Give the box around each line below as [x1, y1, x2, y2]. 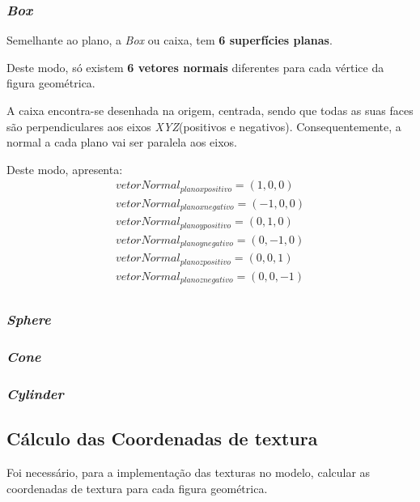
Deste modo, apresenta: [6, 160, 123, 177]
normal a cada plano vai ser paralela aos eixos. [6, 134, 237, 151]
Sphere [6, 309, 51, 330]
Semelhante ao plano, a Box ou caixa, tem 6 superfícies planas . [6, 32, 333, 49]
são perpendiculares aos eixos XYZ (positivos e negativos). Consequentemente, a [6, 117, 401, 134]
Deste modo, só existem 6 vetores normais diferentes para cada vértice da [6, 58, 384, 75]
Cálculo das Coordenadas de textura [6, 426, 318, 451]
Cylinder [6, 383, 64, 403]
